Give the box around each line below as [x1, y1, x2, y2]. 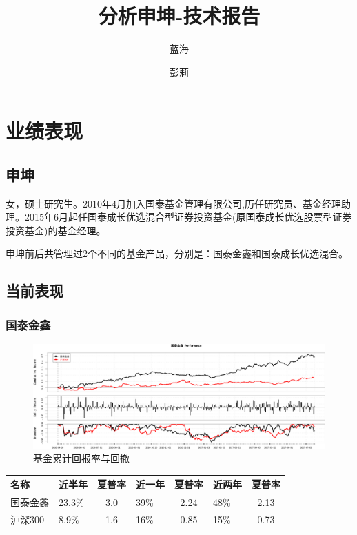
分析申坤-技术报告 [98, 1, 261, 30]
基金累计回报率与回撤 [33, 451, 130, 465]
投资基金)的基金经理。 [6, 223, 106, 237]
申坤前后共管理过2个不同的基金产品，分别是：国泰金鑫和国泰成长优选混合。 [6, 246, 348, 261]
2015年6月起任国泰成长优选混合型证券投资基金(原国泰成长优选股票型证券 [24, 210, 352, 224]
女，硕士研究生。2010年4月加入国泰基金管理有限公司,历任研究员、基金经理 [6, 196, 341, 210]
